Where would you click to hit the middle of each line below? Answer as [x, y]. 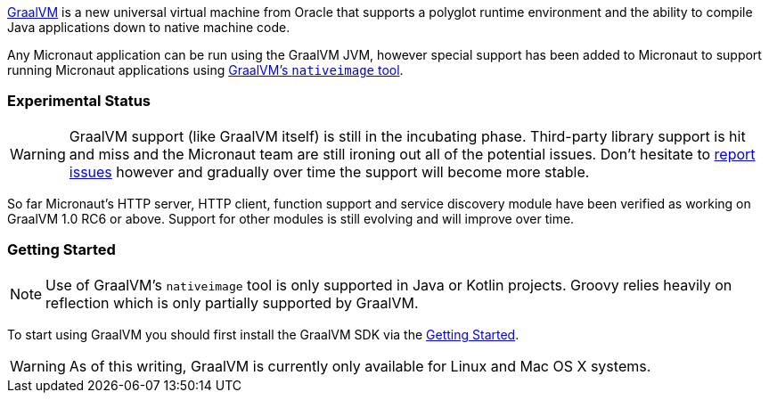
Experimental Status [79, 101]
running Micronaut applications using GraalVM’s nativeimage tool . [205, 70]
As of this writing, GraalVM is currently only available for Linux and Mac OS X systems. [360, 366]
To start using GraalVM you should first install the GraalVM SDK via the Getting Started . [263, 334]
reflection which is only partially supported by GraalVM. [232, 302]
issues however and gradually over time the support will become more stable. [329, 171]
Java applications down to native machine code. [149, 27]
